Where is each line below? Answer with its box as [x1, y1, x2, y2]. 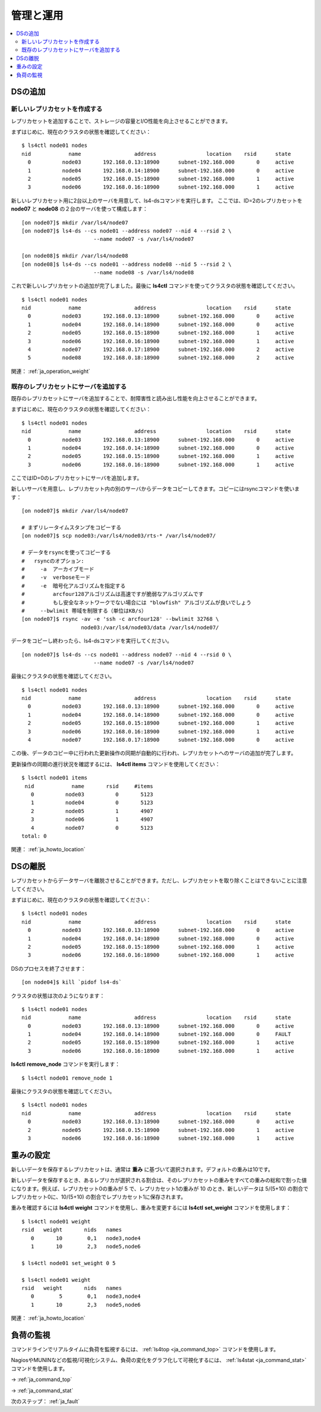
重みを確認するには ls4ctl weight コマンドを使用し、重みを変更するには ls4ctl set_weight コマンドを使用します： [11, 1204, 291, 1212]
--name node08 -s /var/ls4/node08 [93, 269, 194, 276]
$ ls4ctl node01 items [21, 774, 88, 782]
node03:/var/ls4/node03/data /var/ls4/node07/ [81, 624, 219, 630]
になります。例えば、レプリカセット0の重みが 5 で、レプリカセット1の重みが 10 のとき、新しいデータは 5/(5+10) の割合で [11, 1185, 309, 1192]
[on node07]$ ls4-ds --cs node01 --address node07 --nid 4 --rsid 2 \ [21, 227, 232, 234]
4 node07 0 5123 [30, 824, 154, 831]
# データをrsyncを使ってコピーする [21, 549, 111, 556]
